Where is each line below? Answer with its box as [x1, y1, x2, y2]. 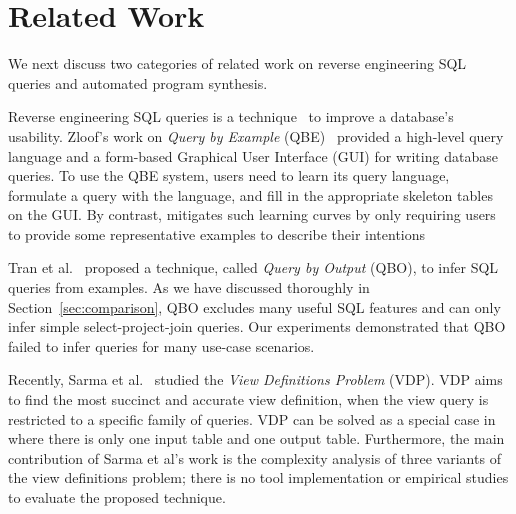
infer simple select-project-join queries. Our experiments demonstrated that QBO [8, 316, 506, 337]
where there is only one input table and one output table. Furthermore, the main [8, 428, 505, 449]
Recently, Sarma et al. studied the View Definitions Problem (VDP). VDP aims [8, 369, 503, 390]
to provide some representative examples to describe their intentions [8, 223, 426, 244]
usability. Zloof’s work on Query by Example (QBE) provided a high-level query [8, 125, 504, 146]
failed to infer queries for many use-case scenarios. [8, 335, 315, 356]
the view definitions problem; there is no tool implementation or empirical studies [8, 467, 509, 488]
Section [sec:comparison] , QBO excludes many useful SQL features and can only [8, 296, 501, 317]
